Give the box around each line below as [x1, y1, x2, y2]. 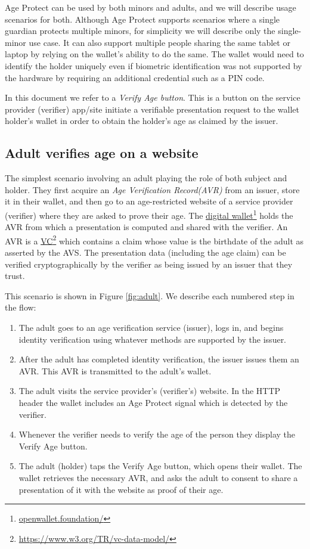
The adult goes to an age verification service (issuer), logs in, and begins [18, 321, 284, 333]
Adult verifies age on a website [5, 144, 199, 162]
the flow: [5, 301, 36, 314]
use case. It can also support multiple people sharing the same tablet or [29, 36, 290, 48]
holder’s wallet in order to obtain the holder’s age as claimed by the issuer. [5, 114, 278, 127]
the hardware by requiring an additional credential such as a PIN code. [5, 71, 265, 83]
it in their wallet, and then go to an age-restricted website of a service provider [5, 195, 293, 207]
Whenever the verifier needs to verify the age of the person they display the [18, 428, 295, 441]
